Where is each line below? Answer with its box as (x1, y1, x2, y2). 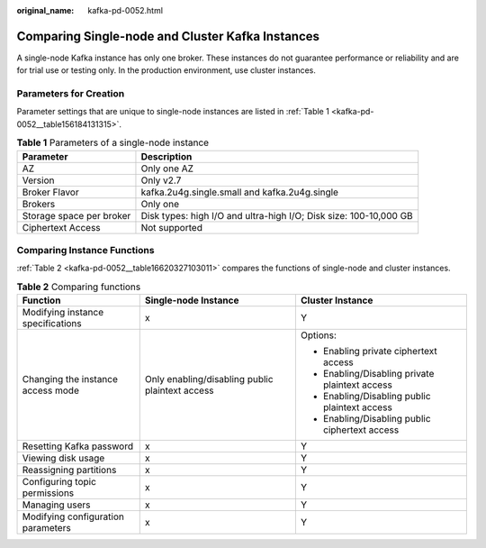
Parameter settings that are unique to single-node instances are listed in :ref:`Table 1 (16, 106, 330, 117)
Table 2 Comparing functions (16, 280, 141, 293)
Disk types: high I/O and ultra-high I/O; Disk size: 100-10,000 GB (140, 209, 413, 222)
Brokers (22, 197, 56, 210)
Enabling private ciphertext (322, 345, 438, 358)
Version (22, 174, 55, 187)
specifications (22, 317, 82, 330)
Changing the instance (22, 373, 119, 386)
